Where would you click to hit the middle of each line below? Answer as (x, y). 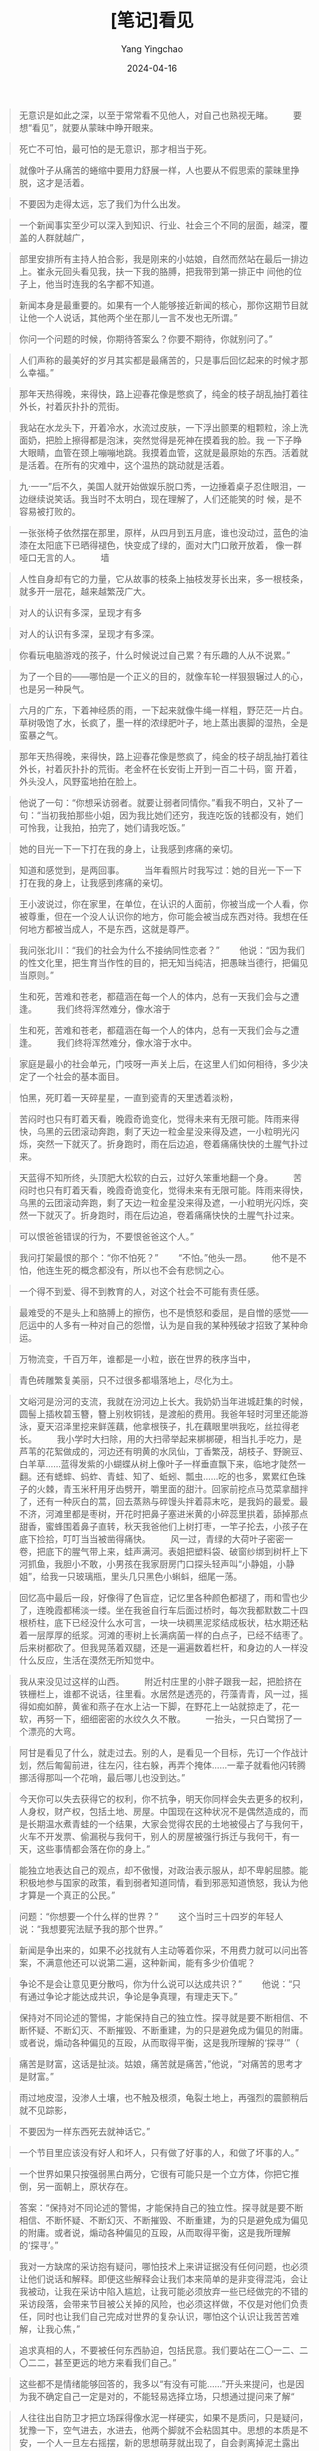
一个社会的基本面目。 (80, 1076)
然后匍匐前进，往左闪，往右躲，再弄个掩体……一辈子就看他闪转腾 (171, 1765)
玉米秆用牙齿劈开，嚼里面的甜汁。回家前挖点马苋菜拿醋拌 (190, 1488)
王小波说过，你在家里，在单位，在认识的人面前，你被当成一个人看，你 (163, 903)
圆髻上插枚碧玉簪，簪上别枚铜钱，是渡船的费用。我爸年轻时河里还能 (159, 1413)
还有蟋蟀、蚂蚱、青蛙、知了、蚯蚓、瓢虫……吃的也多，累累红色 (166, 1476)
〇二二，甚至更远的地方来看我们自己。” (97, 2362)
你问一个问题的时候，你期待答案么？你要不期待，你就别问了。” (145, 338)
